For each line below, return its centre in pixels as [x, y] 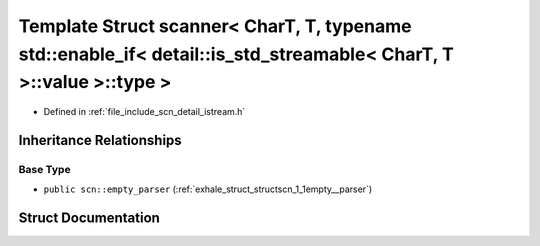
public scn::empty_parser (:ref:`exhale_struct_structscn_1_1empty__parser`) [208, 189]
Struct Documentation [89, 218]
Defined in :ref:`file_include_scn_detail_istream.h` [144, 112]
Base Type [44, 169]
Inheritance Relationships [100, 140]
